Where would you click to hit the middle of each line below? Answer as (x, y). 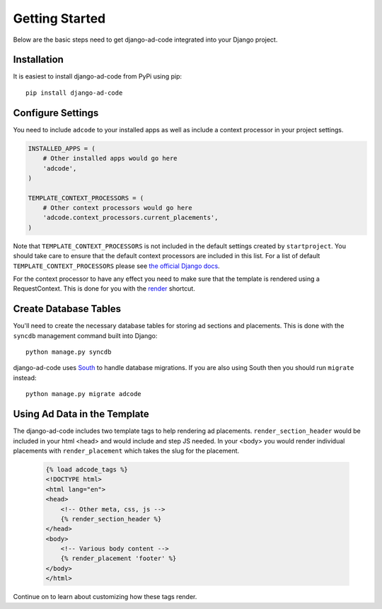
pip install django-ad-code (74, 93)
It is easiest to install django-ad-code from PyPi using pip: (98, 76)
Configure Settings (56, 113)
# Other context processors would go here (117, 208)
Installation (38, 60)
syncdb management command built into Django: (85, 335)
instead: (25, 378)
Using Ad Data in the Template (81, 414)
